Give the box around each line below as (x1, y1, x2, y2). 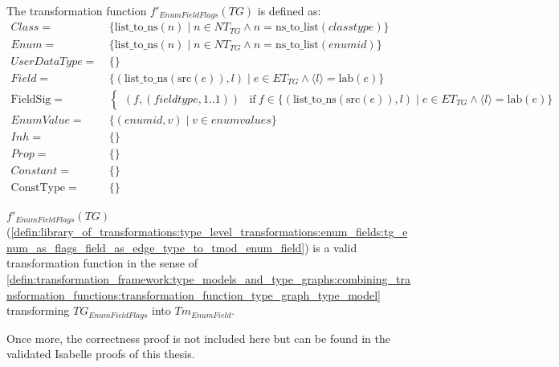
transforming (6, 302, 70, 319)
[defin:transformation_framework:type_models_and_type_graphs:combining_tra (6, 271, 411, 287)
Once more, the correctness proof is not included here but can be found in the (6, 329, 390, 346)
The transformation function (6, 2, 147, 18)
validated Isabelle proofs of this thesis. (6, 345, 195, 362)
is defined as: (257, 2, 321, 18)
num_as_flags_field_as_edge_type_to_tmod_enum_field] (6, 239, 305, 255)
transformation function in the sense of (6, 255, 198, 271)
